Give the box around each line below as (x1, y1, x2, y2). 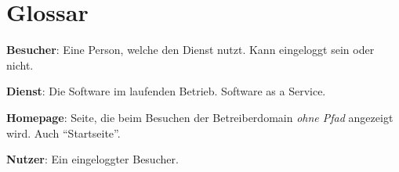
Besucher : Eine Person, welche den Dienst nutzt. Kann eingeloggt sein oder (6, 41, 375, 58)
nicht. (6, 56, 34, 73)
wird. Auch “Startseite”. (6, 124, 121, 141)
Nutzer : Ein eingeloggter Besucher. (6, 151, 179, 167)
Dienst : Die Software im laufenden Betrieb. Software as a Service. (6, 83, 326, 99)
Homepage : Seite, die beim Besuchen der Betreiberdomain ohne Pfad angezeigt (6, 109, 394, 125)
